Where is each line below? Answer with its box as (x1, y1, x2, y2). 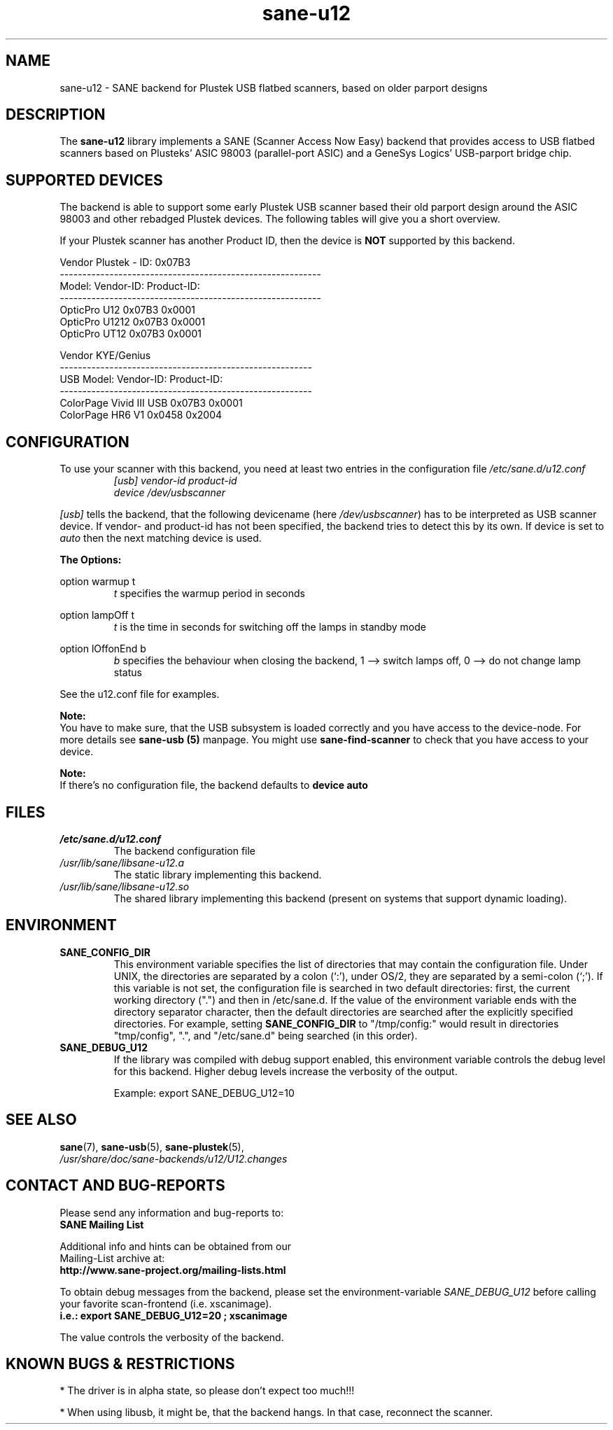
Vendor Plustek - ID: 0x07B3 (59, 256, 191, 269)
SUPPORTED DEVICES (6, 171, 163, 189)
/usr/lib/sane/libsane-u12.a (59, 856, 185, 869)
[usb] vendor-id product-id (113, 475, 237, 487)
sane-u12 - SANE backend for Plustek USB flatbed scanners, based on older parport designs (59, 81, 488, 94)
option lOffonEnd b (59, 643, 146, 655)
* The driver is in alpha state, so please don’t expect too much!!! (59, 1385, 355, 1397)
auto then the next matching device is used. (59, 532, 262, 545)
